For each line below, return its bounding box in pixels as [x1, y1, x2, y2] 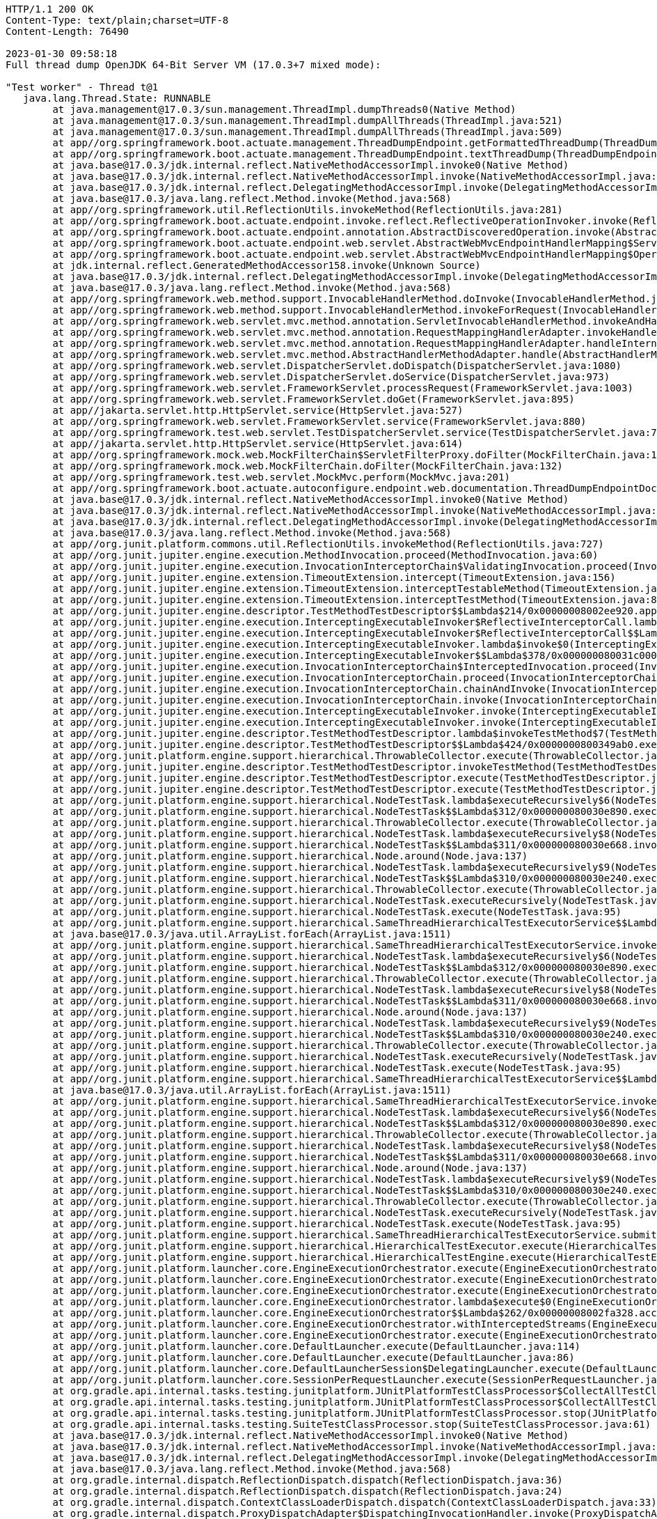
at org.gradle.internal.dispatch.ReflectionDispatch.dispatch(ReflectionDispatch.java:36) [52, 1474, 563, 1486]
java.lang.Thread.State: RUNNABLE [23, 93, 212, 104]
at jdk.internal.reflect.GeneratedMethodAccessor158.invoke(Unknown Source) [52, 260, 481, 271]
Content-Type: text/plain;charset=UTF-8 [6, 15, 229, 26]
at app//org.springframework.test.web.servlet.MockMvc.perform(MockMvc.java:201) [52, 472, 510, 483]
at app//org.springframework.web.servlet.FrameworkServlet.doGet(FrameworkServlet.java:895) [52, 394, 575, 405]
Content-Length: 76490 [6, 26, 129, 37]
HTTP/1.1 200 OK [6, 3, 94, 15]
